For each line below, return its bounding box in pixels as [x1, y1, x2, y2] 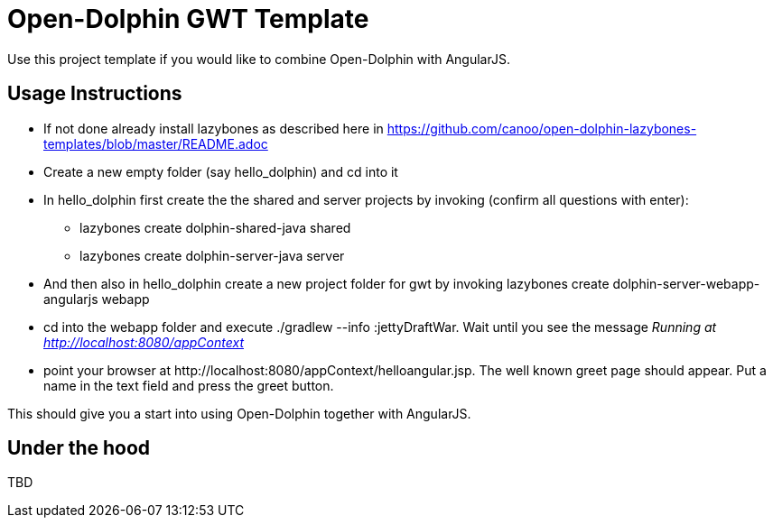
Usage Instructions [7, 82, 182, 106]
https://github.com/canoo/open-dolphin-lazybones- [386, 120, 697, 136]
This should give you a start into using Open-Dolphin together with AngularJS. [7, 405, 471, 421]
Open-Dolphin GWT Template [7, 4, 369, 34]
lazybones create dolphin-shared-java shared [79, 219, 351, 235]
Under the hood [7, 437, 151, 460]
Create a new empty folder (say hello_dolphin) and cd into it [43, 163, 398, 180]
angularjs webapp [43, 290, 150, 307]
